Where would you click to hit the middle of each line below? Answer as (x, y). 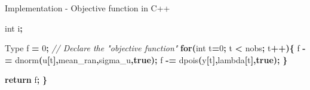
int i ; (14, 28)
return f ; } (26, 80)
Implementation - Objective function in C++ (88, 8)
